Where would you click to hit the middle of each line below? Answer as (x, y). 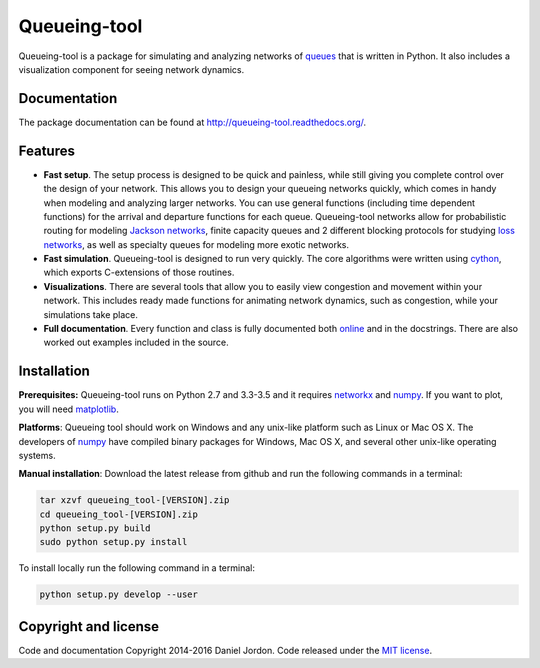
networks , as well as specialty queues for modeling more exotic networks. (196, 244)
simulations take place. (91, 314)
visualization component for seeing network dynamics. (131, 69)
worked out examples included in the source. (136, 342)
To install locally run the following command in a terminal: (136, 568)
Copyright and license (89, 626)
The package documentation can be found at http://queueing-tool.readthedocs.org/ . (192, 122)
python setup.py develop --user (119, 594)
